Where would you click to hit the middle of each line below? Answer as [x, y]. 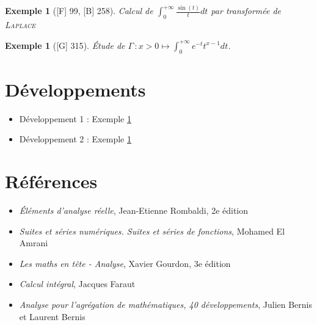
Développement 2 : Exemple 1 [75, 139]
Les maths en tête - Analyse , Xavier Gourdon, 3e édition [125, 263]
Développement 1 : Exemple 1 [75, 118]
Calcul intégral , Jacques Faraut [77, 284]
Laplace [20, 25]
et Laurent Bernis [52, 316]
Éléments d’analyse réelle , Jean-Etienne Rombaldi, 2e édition [134, 210]
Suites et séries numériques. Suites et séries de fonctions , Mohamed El [152, 231]
